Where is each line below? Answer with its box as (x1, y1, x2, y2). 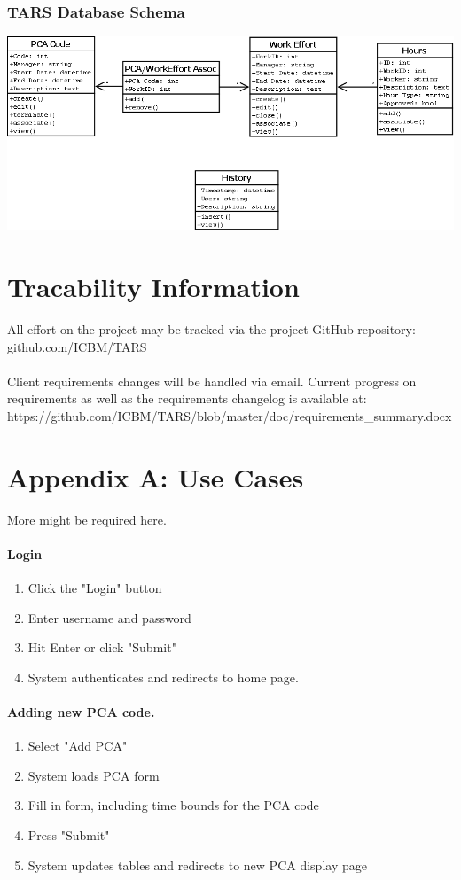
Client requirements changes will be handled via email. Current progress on (7, 371, 417, 390)
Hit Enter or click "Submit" (27, 638, 176, 657)
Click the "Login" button (27, 579, 162, 597)
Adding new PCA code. (7, 703, 155, 721)
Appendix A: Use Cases (7, 458, 304, 495)
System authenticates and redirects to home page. (27, 667, 299, 686)
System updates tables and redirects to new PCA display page (27, 855, 367, 874)
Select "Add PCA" (27, 736, 128, 755)
